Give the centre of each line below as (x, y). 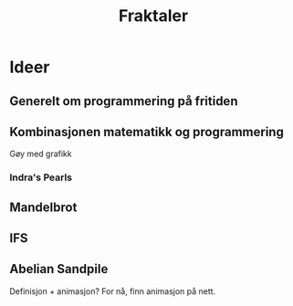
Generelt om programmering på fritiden (124, 101)
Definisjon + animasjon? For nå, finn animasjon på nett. (113, 291)
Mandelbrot (43, 207)
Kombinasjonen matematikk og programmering (147, 132)
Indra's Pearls (41, 177)
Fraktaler (153, 16)
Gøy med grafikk (41, 154)
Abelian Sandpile (59, 269)
